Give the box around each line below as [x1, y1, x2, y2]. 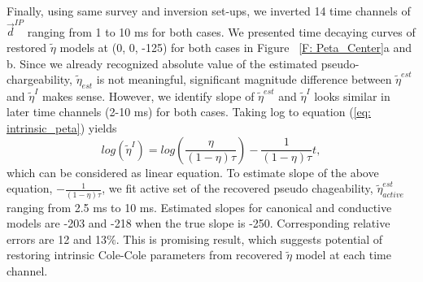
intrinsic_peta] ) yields [7, 119, 117, 137]
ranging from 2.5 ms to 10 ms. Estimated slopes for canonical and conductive [7, 198, 392, 215]
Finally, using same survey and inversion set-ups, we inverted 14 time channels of [7, 2, 411, 19]
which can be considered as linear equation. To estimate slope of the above [7, 163, 379, 180]
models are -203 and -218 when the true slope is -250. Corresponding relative [7, 215, 390, 232]
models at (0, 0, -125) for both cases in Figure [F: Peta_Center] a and [59, 38, 412, 55]
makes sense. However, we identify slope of [41, 87, 255, 104]
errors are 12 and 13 [7, 230, 107, 247]
